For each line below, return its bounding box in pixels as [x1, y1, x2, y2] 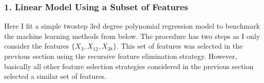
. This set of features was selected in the [116, 40, 243, 51]
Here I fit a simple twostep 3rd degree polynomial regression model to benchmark [4, 20, 260, 31]
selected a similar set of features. [4, 71, 107, 81]
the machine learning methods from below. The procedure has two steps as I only [4, 30, 260, 41]
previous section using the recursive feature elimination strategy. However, [4, 51, 237, 61]
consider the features [4, 40, 69, 51]
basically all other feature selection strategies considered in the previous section [4, 60, 254, 71]
